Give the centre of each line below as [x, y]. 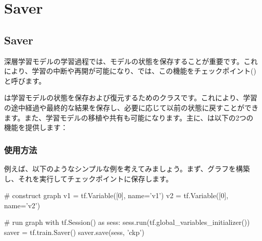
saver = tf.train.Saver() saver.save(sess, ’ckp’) [74, 232]
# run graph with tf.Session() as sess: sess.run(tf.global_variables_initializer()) [127, 222]
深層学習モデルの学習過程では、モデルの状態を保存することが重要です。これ [131, 61]
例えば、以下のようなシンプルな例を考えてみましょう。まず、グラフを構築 [127, 168]
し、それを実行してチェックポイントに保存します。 [89, 178]
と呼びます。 [25, 80]
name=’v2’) [22, 205]
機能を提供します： [36, 127]
